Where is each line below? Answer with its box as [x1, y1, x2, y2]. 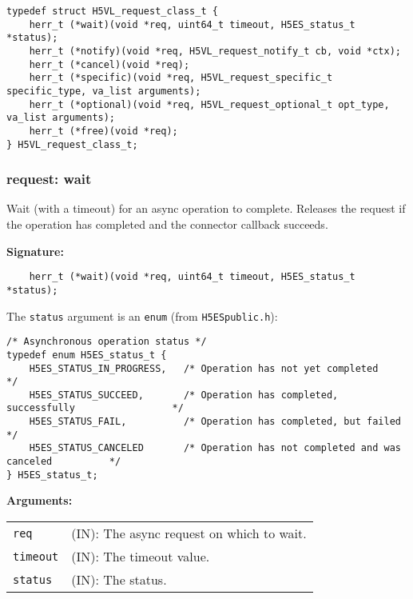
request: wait [6, 169, 92, 189]
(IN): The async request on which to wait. [71, 524, 307, 542]
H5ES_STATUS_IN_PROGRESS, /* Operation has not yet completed [29, 362, 379, 374]
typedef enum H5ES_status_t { [6, 349, 167, 361]
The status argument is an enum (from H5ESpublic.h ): [6, 307, 278, 324]
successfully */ [6, 402, 184, 414]
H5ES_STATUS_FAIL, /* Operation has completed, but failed [29, 416, 401, 428]
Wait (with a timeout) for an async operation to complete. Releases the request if [6, 200, 406, 217]
